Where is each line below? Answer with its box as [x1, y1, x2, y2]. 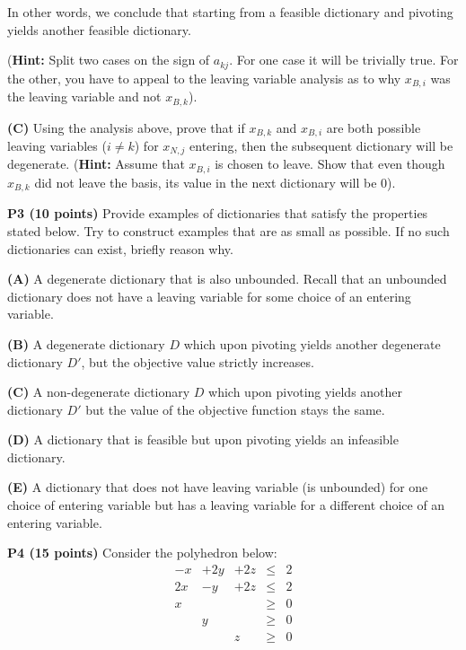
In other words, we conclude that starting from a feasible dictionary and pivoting [7, 3, 453, 21]
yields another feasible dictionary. [7, 20, 191, 39]
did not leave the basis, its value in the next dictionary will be [34, 172, 377, 191]
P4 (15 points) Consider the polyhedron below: [7, 543, 277, 562]
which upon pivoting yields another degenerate [183, 334, 441, 353]
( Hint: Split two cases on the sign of [7, 50, 210, 69]
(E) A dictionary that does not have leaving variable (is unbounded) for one [7, 478, 428, 496]
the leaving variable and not [7, 87, 162, 106]
